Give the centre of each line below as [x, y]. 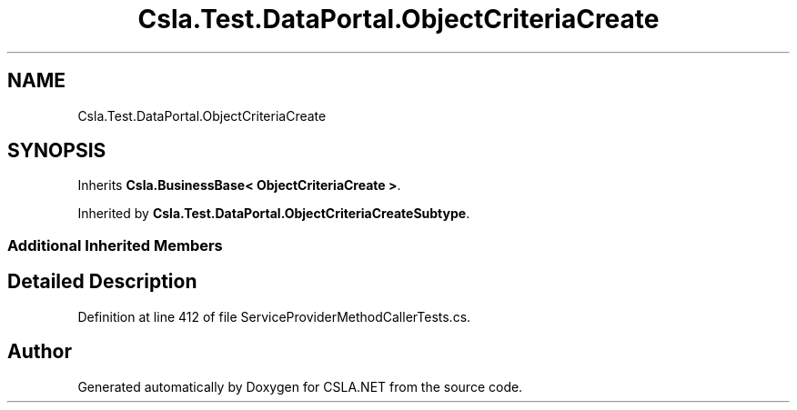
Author [40, 352]
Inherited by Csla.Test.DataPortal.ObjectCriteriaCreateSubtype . [274, 214]
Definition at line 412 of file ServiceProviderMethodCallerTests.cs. [274, 316]
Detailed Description [102, 282]
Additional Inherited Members [115, 245]
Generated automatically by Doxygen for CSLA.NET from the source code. [300, 386]
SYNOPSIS [57, 151]
